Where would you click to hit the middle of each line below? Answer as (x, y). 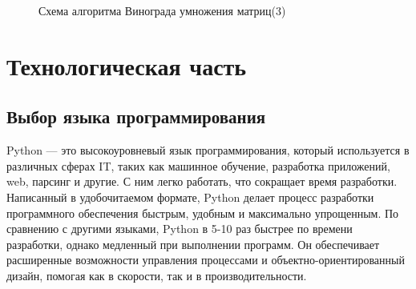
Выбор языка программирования (136, 116)
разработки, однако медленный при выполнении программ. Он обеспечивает (193, 244)
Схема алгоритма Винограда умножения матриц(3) (162, 10)
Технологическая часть (127, 65)
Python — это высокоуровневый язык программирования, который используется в (208, 150)
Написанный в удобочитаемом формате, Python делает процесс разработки (190, 197)
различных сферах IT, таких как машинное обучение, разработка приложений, (198, 165)
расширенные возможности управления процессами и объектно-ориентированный (206, 260)
